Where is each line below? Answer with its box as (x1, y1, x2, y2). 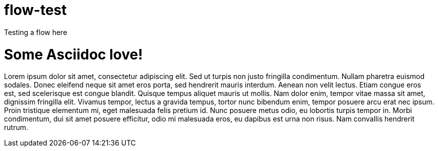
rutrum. (4, 123, 28, 132)
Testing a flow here (4, 27, 67, 36)
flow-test (4, 1, 67, 18)
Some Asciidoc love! (4, 45, 143, 63)
